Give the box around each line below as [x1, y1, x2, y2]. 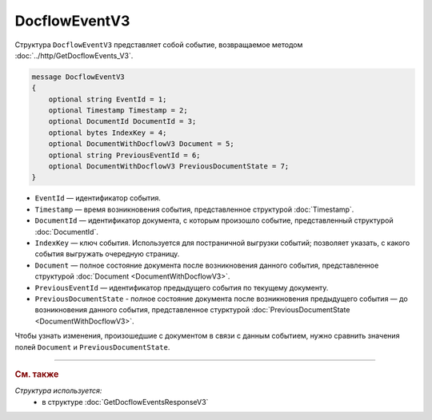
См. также [14, 368, 59, 379]
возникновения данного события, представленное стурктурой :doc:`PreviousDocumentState [34, 305, 350, 315]
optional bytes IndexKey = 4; [48, 128, 167, 137]
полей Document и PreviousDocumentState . [14, 342, 170, 351]
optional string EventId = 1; [48, 94, 167, 104]
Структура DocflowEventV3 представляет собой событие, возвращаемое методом [14, 40, 303, 50]
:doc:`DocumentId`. [34, 227, 99, 236]
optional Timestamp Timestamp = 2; [48, 106, 188, 115]
